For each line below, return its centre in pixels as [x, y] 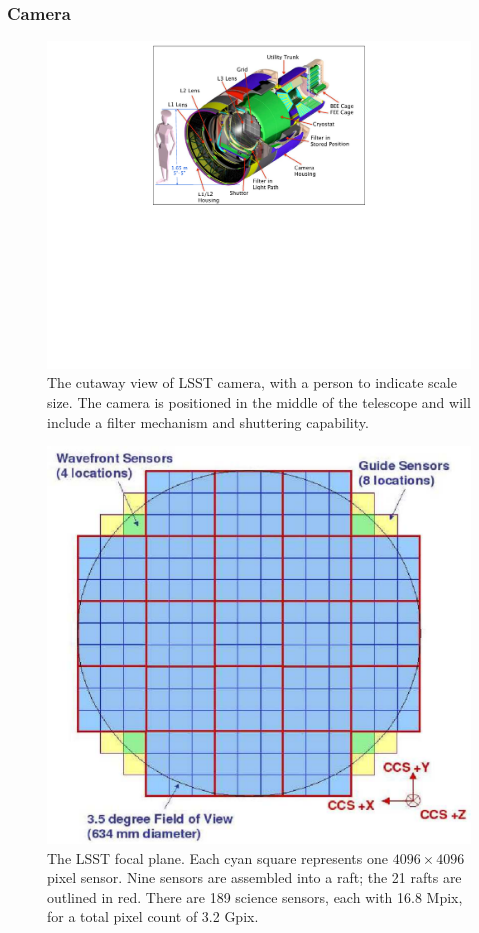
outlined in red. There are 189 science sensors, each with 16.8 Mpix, [255, 896]
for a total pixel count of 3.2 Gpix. [153, 916]
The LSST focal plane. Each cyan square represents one [217, 857]
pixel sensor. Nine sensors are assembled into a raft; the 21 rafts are [254, 877]
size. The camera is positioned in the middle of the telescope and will [259, 401]
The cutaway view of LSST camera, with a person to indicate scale [252, 382]
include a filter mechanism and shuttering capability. [208, 421]
